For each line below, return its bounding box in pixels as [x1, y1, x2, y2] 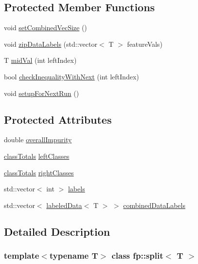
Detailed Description [4, 224, 110, 239]
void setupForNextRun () [4, 88, 79, 98]
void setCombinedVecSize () [4, 22, 87, 33]
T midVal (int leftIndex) [4, 55, 77, 65]
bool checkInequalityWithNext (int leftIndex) [4, 71, 139, 81]
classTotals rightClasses [4, 167, 74, 177]
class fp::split [111, 249, 163, 262]
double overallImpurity [4, 134, 72, 145]
